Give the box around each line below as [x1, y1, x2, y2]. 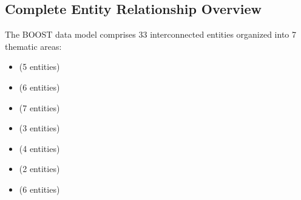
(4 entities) [19, 142, 60, 154]
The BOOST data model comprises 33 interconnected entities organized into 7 [5, 28, 297, 41]
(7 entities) [19, 101, 60, 114]
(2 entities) [19, 162, 60, 175]
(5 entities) [19, 60, 60, 73]
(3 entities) [19, 122, 60, 134]
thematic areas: [5, 40, 62, 52]
